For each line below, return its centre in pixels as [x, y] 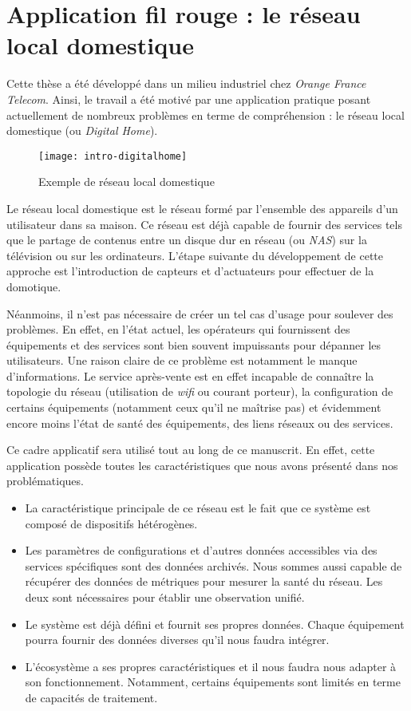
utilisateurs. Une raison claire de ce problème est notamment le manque [182, 360]
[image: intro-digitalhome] [113, 156]
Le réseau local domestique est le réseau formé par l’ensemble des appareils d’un [202, 208]
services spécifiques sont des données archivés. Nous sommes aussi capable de [213, 565]
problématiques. [45, 481]
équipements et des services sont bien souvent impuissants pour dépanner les [194, 344]
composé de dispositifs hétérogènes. [111, 523]
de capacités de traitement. [91, 697]
